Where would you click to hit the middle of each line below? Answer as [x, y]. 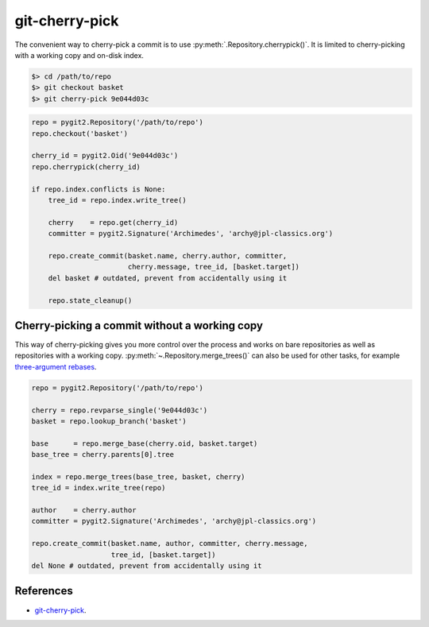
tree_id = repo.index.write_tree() [117, 200]
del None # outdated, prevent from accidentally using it [147, 566]
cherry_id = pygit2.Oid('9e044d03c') [105, 156]
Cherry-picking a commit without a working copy [139, 325]
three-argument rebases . [56, 366]
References [44, 591]
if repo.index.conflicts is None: [99, 189]
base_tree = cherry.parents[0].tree [103, 455]
